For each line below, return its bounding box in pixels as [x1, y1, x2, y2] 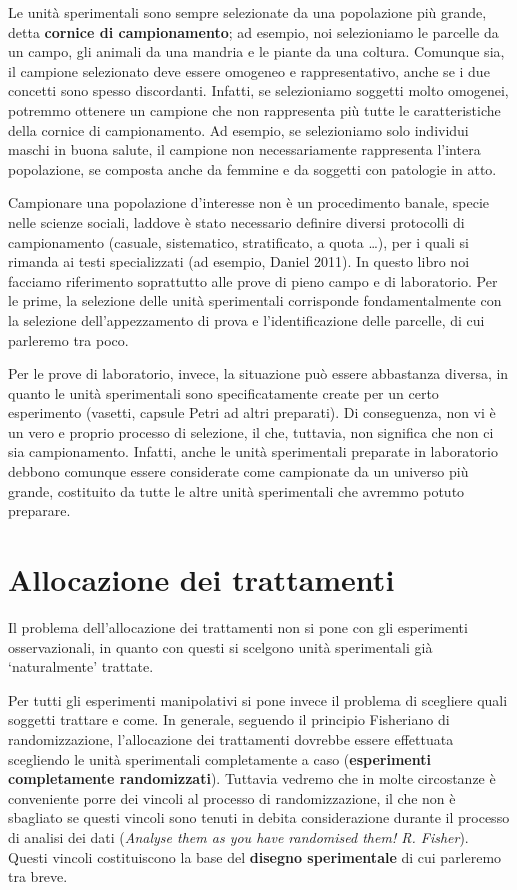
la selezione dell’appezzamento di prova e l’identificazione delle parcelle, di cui [8, 309, 485, 330]
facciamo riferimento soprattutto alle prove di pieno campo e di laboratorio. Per [8, 270, 498, 291]
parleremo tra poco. [8, 329, 129, 350]
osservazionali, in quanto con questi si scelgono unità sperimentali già [8, 636, 433, 657]
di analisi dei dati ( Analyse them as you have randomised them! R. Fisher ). [8, 826, 469, 847]
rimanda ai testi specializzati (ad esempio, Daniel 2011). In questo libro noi [8, 251, 470, 272]
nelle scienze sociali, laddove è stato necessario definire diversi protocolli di [8, 211, 465, 232]
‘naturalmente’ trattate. [8, 656, 154, 677]
